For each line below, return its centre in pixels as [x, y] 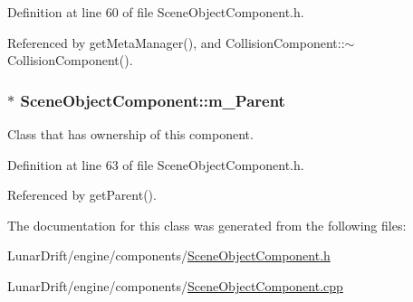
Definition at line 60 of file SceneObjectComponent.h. [156, 12]
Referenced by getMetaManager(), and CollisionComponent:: [176, 42]
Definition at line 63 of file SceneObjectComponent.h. [156, 164]
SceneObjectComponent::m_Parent [153, 100]
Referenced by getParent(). [82, 195]
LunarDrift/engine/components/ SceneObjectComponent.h [169, 255]
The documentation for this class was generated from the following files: [207, 225]
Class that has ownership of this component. [130, 134]
